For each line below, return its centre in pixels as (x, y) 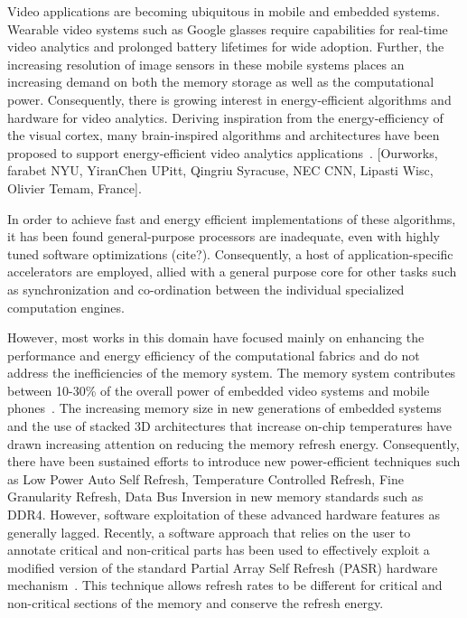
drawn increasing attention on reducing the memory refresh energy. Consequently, (233, 443)
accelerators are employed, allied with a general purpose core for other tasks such (232, 272)
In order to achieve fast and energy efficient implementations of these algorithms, (232, 218)
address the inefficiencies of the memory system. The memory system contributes (232, 373)
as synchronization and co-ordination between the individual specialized (206, 289)
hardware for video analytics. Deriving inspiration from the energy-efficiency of (225, 117)
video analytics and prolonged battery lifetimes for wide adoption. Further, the (226, 47)
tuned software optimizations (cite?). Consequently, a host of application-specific (230, 253)
